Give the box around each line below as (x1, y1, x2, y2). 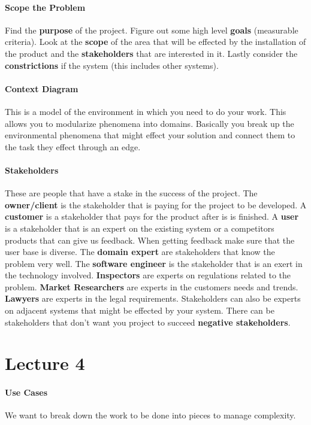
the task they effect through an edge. (5, 140, 141, 153)
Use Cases (5, 386, 48, 399)
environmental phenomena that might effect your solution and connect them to (5, 129, 295, 141)
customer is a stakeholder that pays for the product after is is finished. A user (5, 210, 299, 223)
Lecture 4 (5, 351, 85, 375)
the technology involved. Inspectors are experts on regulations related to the (5, 269, 291, 281)
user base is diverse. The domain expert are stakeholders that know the (5, 245, 275, 258)
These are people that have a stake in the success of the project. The (5, 187, 258, 199)
